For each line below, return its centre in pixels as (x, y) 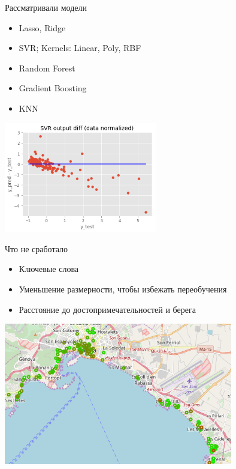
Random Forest (47, 68)
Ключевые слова (49, 269)
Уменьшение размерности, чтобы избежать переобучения (123, 289)
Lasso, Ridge (42, 27)
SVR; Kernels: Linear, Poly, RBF (80, 48)
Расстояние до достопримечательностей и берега (107, 309)
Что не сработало (37, 248)
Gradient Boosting (53, 88)
